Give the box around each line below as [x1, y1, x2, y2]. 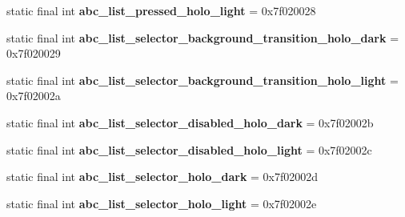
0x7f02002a [6, 87, 61, 104]
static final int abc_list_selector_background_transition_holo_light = [6, 71, 399, 88]
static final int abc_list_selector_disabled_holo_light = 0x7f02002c [6, 141, 372, 158]
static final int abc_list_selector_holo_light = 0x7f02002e [6, 195, 317, 211]
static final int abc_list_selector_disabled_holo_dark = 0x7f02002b [6, 114, 374, 131]
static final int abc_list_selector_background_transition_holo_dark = [6, 29, 399, 46]
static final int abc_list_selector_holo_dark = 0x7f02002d [6, 168, 319, 185]
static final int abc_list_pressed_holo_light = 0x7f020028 [6, 2, 316, 18]
